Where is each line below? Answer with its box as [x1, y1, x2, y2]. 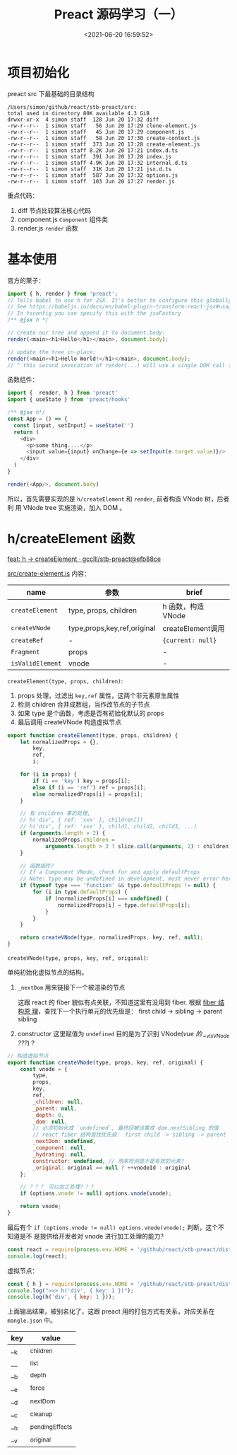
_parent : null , [32, 1105, 78, 1112]
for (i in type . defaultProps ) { [32, 888, 128, 895]
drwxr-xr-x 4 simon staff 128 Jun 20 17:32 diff [7, 116, 159, 123]
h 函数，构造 [162, 601, 205, 611]
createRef [11, 636, 44, 644]
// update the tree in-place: [7, 348, 97, 356]
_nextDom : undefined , [32, 1138, 97, 1145]
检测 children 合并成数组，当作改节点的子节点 [17, 700, 150, 708]
